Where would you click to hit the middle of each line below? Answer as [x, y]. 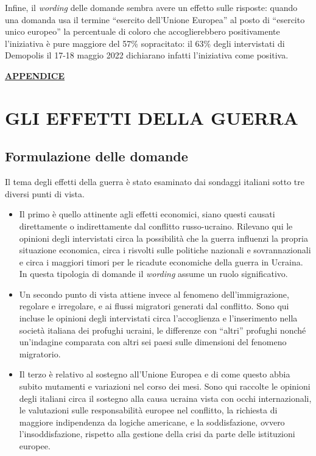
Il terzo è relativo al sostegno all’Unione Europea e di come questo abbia [155, 374]
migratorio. [40, 353]
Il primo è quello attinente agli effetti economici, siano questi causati [147, 214]
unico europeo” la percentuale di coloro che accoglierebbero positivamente [142, 31]
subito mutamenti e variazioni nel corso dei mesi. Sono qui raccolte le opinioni [165, 386]
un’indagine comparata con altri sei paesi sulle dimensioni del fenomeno [153, 342]
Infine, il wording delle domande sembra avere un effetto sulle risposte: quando [151, 7]
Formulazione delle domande [97, 156]
